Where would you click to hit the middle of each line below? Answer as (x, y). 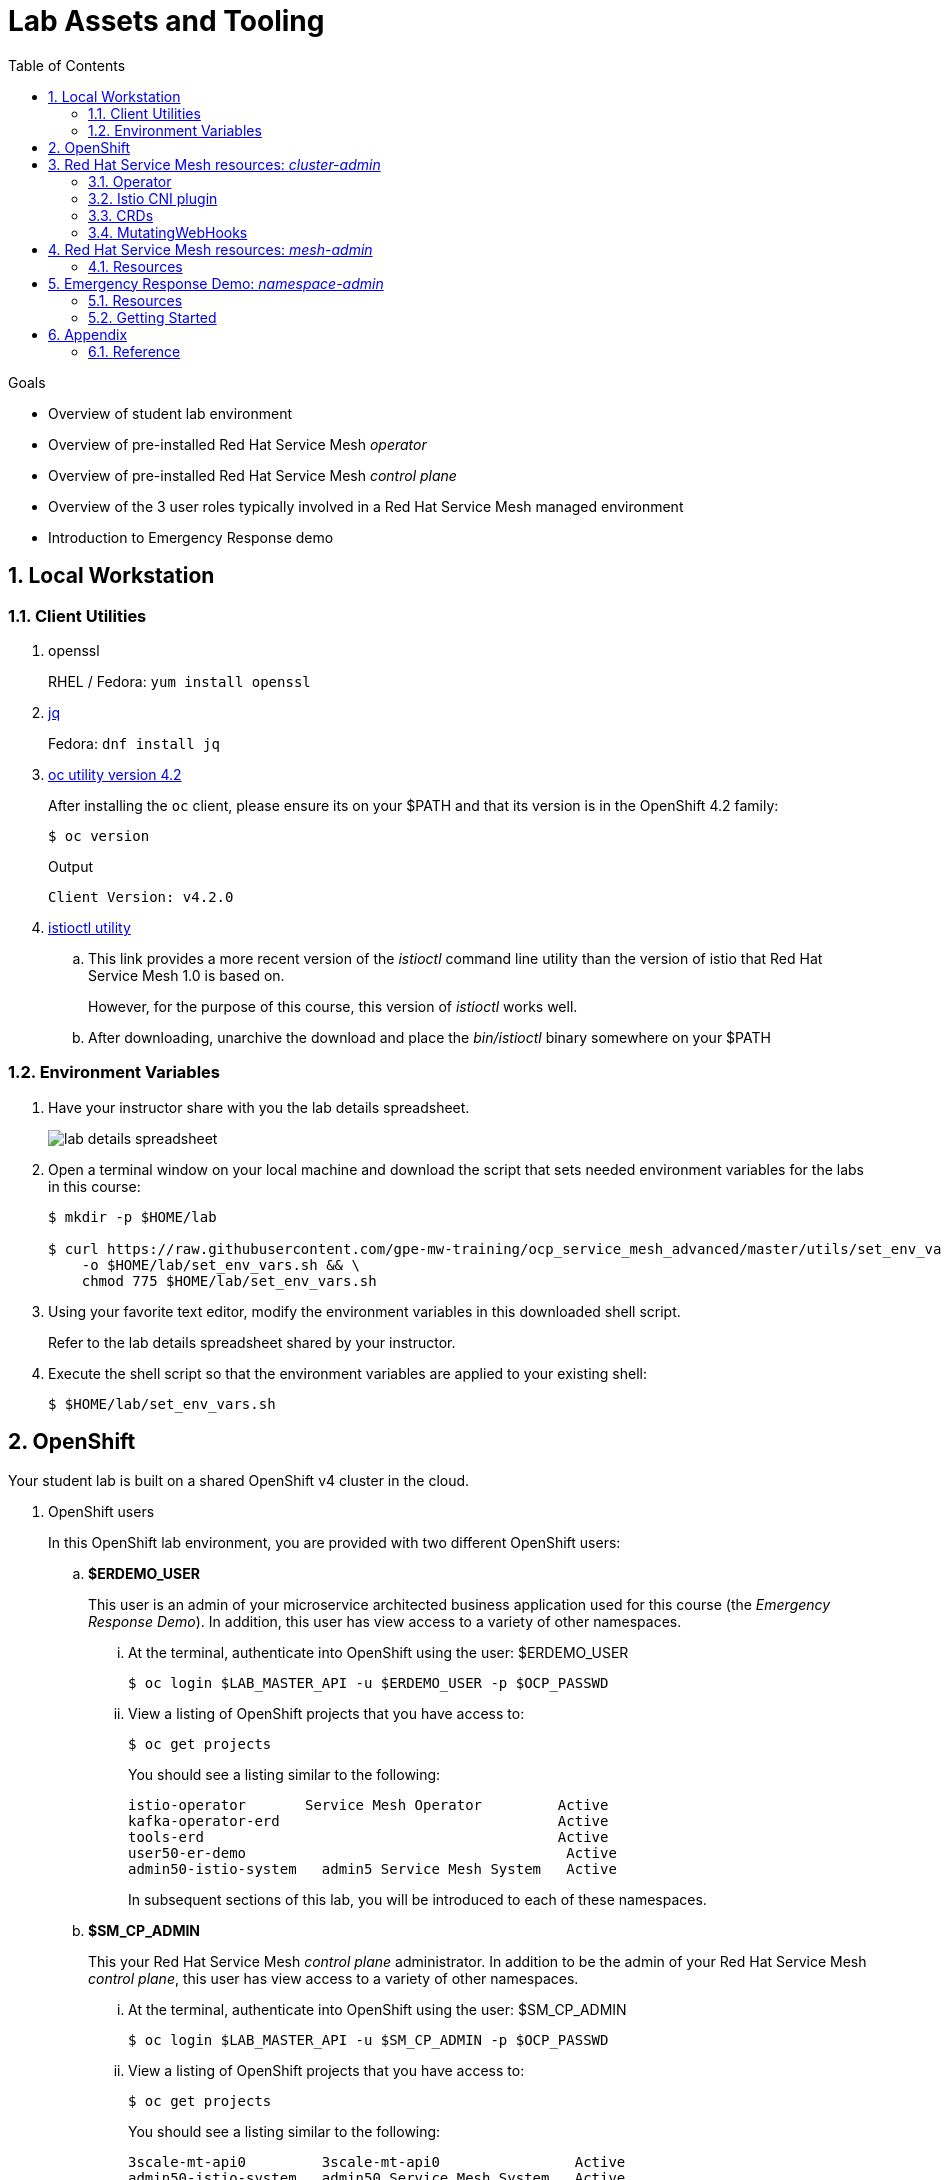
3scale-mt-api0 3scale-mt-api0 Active (377, 2161)
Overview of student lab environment (170, 413)
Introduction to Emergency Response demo (191, 537)
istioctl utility (89, 927)
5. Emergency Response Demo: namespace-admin (216, 283)
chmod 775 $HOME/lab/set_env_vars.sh (229, 1280)
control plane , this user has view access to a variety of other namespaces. (333, 1978)
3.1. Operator (130, 181)
